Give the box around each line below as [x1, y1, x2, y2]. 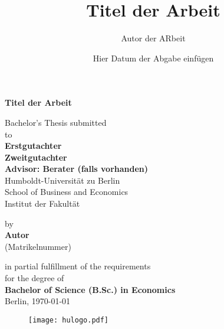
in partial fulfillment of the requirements [5, 260, 151, 272]
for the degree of [5, 272, 64, 284]
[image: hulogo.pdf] [28, 315, 109, 324]
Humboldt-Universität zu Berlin [5, 174, 120, 186]
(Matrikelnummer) [5, 240, 71, 252]
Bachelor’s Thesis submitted [5, 116, 107, 128]
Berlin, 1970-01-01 [5, 295, 71, 307]
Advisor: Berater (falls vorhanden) [5, 162, 149, 175]
